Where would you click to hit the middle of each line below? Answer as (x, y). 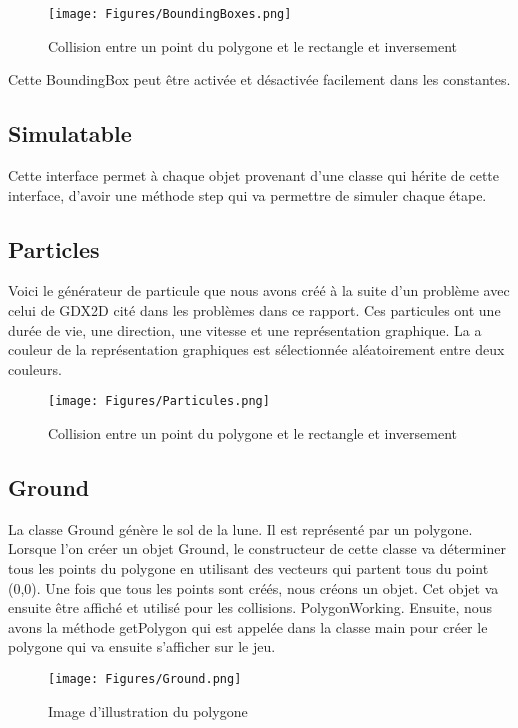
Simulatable (70, 133)
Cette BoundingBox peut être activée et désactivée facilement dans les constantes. (259, 79)
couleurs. (35, 368)
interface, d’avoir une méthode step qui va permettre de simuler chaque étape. (247, 194)
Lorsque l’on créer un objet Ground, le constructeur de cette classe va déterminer (257, 548)
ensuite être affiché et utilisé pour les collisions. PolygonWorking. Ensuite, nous (250, 607)
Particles (54, 248)
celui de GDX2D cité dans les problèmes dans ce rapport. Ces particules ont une (254, 310)
